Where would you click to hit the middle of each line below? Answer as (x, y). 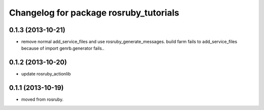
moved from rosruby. (42, 99)
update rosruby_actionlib (46, 74)
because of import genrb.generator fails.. (63, 48)
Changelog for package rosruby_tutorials (94, 13)
